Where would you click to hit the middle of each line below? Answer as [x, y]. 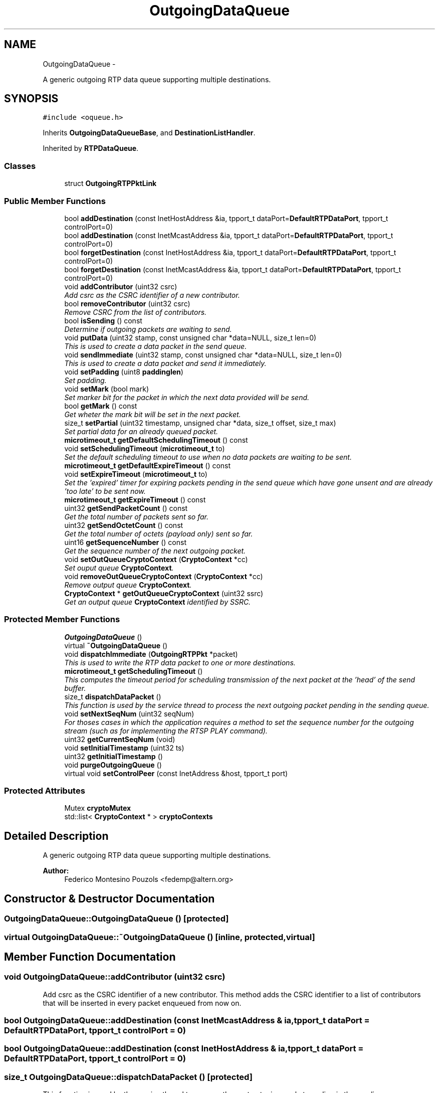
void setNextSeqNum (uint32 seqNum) [129, 713]
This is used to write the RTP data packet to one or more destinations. [180, 662]
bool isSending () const [103, 320]
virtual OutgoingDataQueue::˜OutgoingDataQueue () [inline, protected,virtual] [160, 937]
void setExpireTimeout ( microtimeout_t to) [136, 474]
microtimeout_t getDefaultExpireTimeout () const [148, 465]
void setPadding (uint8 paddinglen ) [124, 372]
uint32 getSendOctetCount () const [124, 525]
